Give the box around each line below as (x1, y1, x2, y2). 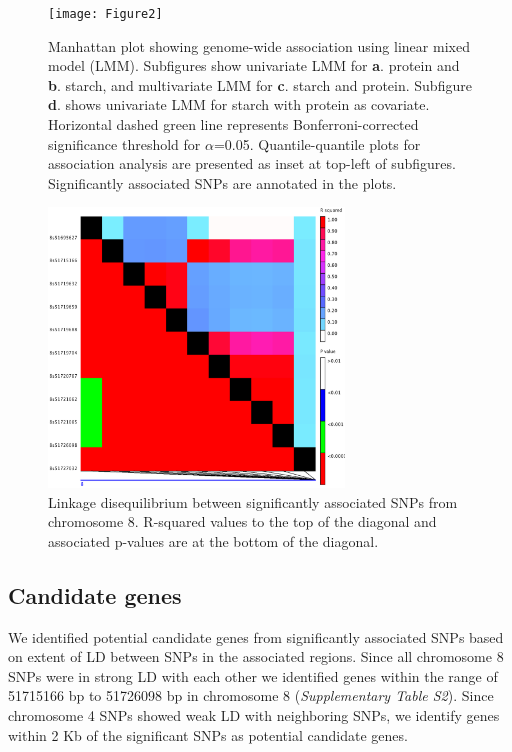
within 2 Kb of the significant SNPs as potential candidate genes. (8, 724, 408, 745)
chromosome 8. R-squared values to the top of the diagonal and (48, 511, 437, 532)
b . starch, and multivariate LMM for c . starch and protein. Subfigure (48, 74, 472, 95)
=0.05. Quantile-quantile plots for (213, 133, 421, 154)
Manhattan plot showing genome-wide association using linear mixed (48, 35, 470, 56)
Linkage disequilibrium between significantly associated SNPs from (48, 491, 458, 512)
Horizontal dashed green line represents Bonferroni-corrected (48, 114, 419, 135)
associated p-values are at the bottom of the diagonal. (48, 530, 379, 551)
